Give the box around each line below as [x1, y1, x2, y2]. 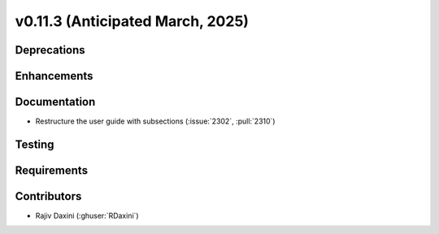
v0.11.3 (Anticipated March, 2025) [15, 12, 250, 30]
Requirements [15, 163, 89, 177]
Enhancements [15, 69, 93, 83]
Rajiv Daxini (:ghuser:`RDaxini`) [35, 211, 139, 221]
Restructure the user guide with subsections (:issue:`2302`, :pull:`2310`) [35, 116, 276, 126]
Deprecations [15, 43, 85, 57]
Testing [15, 137, 54, 151]
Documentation [15, 95, 96, 109]
